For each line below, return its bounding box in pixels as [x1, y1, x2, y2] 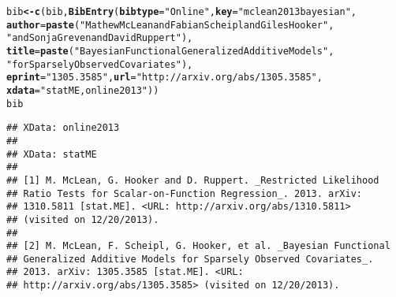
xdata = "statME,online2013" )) [6, 84, 159, 96]
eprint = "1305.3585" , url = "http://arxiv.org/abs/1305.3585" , [6, 72, 323, 84]
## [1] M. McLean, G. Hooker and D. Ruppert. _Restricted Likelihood [6, 174, 379, 186]
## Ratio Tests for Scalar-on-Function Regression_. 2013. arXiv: [6, 187, 363, 199]
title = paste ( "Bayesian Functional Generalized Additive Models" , [6, 45, 334, 57]
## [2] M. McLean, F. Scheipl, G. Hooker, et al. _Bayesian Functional [6, 240, 390, 252]
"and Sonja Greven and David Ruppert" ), [6, 32, 193, 44]
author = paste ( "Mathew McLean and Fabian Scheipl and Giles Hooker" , [6, 19, 334, 31]
